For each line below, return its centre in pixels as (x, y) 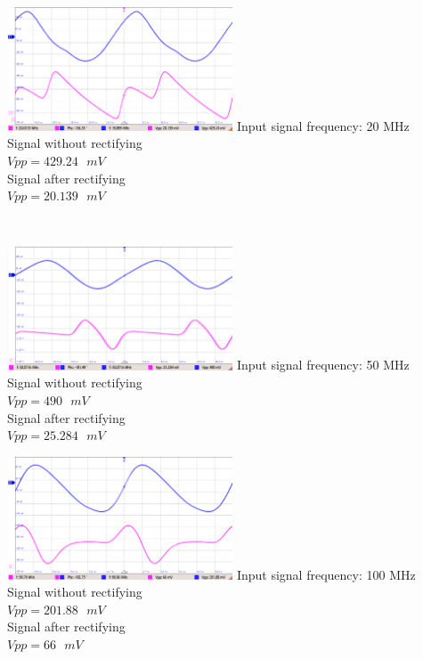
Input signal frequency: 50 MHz (323, 365)
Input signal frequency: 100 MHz (326, 574)
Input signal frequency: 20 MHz (323, 125)
